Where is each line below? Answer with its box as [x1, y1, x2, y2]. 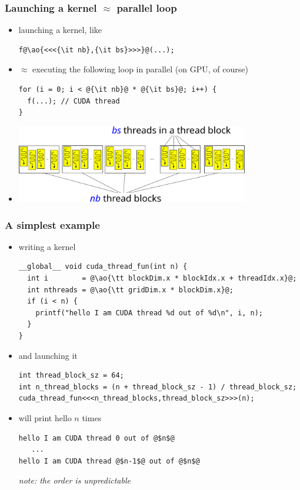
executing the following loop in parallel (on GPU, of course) [32, 63, 248, 75]
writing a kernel [18, 240, 76, 252]
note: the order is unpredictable [18, 474, 131, 486]
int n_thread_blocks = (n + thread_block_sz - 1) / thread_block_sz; [18, 382, 297, 391]
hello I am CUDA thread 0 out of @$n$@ [18, 434, 175, 442]
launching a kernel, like [18, 24, 102, 36]
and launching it [18, 349, 78, 361]
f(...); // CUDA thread [27, 96, 120, 105]
